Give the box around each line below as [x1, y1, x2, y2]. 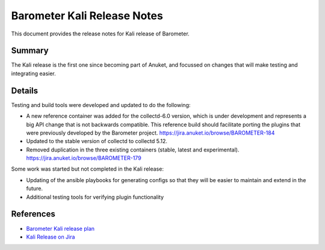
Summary [11, 46, 49, 56]
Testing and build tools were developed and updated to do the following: [11, 101, 191, 108]
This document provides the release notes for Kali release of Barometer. [11, 30, 190, 37]
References [11, 209, 55, 219]
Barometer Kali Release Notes [11, 9, 164, 22]
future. [26, 185, 43, 192]
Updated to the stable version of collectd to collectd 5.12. [26, 138, 168, 145]
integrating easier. [11, 70, 57, 77]
